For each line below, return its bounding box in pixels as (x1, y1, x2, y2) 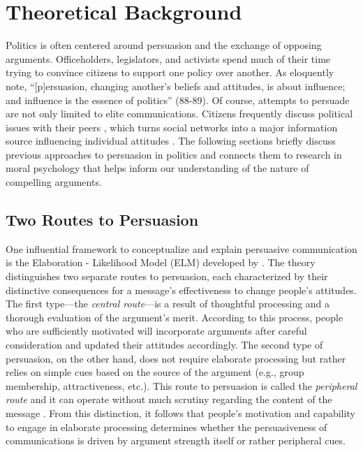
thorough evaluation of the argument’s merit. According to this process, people (6, 309, 343, 324)
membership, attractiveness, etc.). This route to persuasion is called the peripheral (6, 378, 357, 393)
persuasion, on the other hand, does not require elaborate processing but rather (6, 351, 346, 365)
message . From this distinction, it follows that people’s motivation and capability (6, 405, 355, 420)
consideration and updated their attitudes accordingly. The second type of (6, 337, 323, 352)
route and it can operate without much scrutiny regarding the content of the (6, 392, 332, 407)
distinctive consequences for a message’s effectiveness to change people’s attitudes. (6, 282, 357, 297)
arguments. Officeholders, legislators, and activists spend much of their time (6, 51, 331, 66)
